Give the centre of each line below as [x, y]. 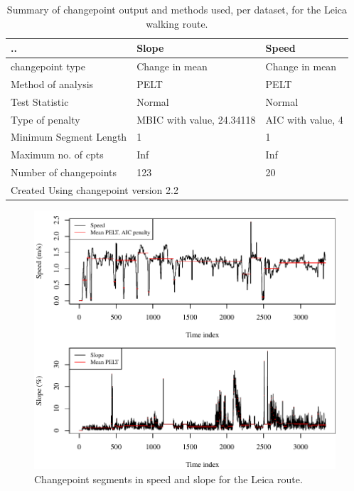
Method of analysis [52, 83]
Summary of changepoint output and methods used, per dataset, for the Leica [177, 9]
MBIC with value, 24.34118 [196, 119]
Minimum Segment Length [69, 137]
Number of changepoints [64, 172]
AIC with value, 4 [304, 119]
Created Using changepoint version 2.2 [95, 189]
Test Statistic [40, 101]
